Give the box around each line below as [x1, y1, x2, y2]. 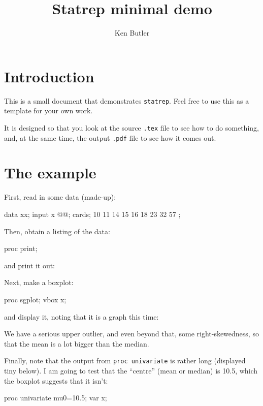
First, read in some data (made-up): [4, 192, 116, 202]
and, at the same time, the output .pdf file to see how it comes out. [4, 132, 216, 143]
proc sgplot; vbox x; [4, 294, 67, 304]
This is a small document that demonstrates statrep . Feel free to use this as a [4, 95, 249, 106]
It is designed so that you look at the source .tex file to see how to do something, [4, 122, 259, 133]
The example [4, 162, 96, 183]
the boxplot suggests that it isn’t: [4, 375, 108, 386]
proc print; [4, 243, 38, 254]
